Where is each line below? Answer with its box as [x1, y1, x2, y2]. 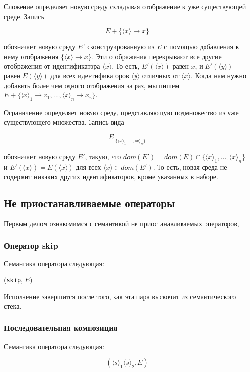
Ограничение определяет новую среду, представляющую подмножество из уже [4, 107, 239, 117]
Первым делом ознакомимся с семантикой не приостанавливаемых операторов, [4, 218, 239, 229]
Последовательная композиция [4, 322, 118, 334]
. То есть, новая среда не [153, 162, 227, 172]
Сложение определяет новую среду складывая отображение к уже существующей [4, 1, 246, 11]
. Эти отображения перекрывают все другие [91, 51, 222, 61]
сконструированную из [87, 42, 155, 52]
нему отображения [4, 51, 59, 61]
